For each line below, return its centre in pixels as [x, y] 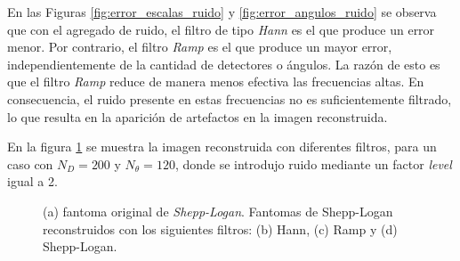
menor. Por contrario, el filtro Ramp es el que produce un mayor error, [200, 47]
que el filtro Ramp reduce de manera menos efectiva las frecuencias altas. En [216, 82]
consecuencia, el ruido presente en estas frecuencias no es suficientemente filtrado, [230, 98]
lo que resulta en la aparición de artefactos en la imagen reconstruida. [198, 116]
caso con [30, 163]
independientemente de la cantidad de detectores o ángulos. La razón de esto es [224, 64]
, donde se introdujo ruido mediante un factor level [313, 163]
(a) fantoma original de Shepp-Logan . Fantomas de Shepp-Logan [218, 211]
